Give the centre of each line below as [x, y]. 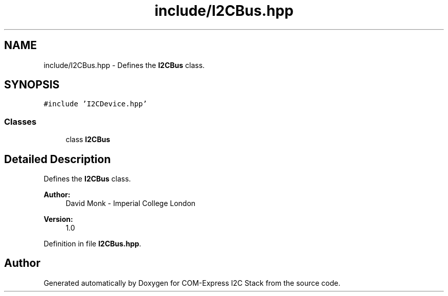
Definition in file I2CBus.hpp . [93, 244]
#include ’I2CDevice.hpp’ [95, 104]
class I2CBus [88, 140]
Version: [58, 219]
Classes [20, 121]
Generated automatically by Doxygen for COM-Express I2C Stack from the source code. [192, 283]
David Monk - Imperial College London [131, 203]
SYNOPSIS [32, 85]
